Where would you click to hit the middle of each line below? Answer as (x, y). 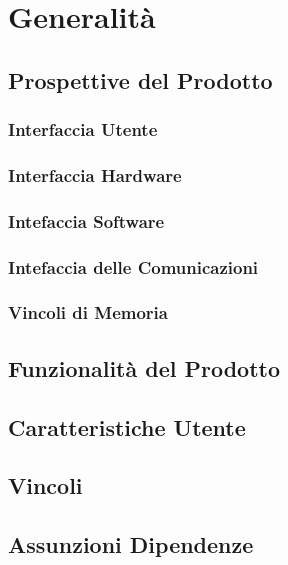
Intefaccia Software (86, 220)
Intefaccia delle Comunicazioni (133, 266)
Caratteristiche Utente (127, 426)
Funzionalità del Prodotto (144, 367)
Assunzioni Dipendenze (131, 544)
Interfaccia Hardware (95, 174)
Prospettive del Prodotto (140, 79)
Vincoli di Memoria (88, 312)
